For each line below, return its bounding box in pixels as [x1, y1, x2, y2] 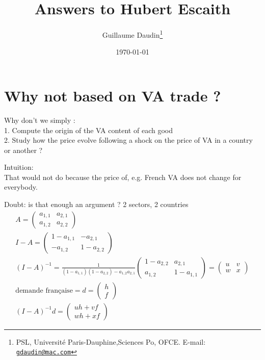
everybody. [4, 182, 38, 192]
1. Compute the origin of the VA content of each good [4, 124, 173, 135]
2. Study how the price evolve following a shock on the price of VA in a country [4, 135, 253, 145]
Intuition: [4, 162, 34, 172]
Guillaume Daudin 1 [102, 28, 163, 40]
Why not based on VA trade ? [4, 85, 221, 106]
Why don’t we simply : [4, 114, 75, 125]
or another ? [4, 144, 43, 155]
